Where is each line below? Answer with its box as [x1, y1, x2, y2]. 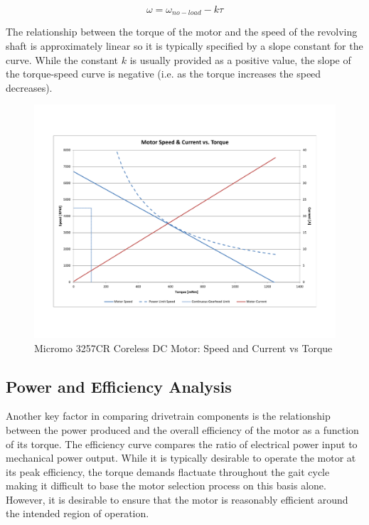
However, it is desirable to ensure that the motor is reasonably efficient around [6, 492, 348, 507]
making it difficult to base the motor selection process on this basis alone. [6, 478, 326, 493]
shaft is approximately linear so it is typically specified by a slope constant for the [6, 38, 363, 53]
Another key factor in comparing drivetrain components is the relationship [6, 408, 331, 423]
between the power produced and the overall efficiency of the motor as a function [6, 422, 359, 437]
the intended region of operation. [6, 506, 149, 521]
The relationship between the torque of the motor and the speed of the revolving [6, 24, 358, 39]
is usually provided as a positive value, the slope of [129, 52, 351, 67]
